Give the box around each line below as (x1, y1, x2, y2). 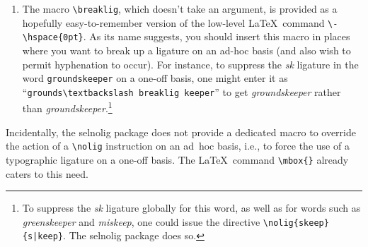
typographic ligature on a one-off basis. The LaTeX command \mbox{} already (6, 152, 349, 167)
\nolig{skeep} (263, 217, 329, 228)
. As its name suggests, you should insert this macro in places (83, 29, 350, 44)
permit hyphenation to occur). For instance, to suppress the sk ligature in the (22, 56, 359, 71)
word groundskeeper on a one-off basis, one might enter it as (22, 71, 288, 85)
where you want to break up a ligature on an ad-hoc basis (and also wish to (22, 42, 351, 57)
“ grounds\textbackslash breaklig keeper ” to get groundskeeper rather (22, 84, 341, 99)
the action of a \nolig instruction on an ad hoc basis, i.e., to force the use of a (6, 138, 350, 153)
